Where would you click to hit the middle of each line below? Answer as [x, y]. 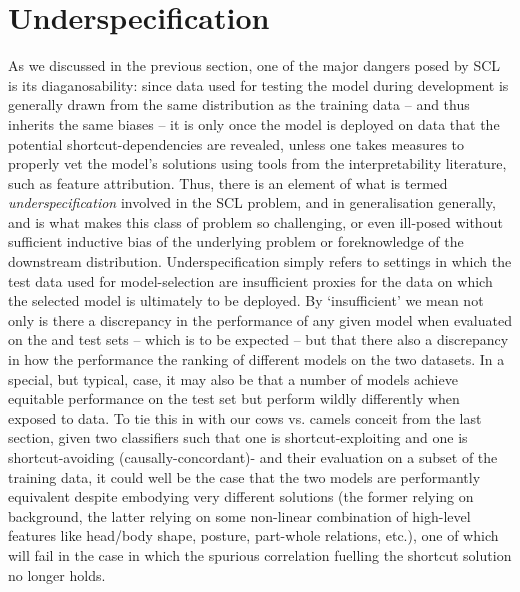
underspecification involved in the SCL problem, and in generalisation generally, [252, 202]
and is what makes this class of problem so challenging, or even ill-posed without [255, 221]
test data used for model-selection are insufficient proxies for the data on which [250, 280]
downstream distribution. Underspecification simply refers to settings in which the [260, 261]
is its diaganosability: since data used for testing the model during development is [258, 84]
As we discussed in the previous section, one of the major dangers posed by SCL [254, 65]
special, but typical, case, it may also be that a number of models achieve [233, 378]
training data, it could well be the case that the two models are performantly [244, 476]
